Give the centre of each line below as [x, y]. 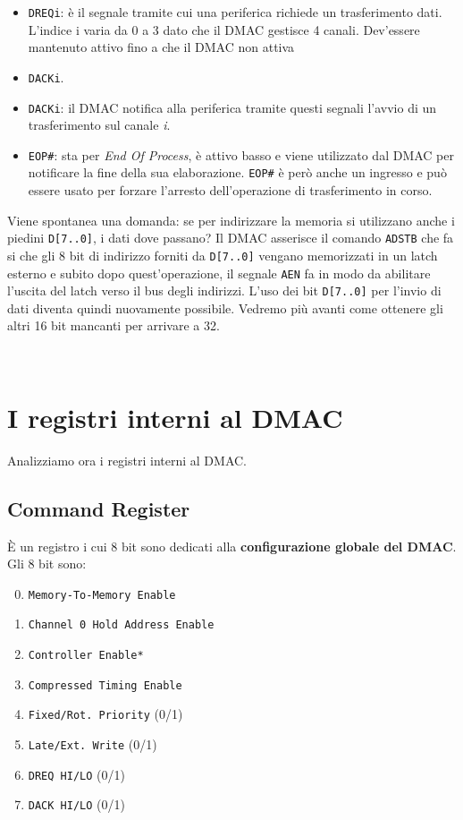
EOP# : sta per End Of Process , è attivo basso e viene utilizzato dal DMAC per [241, 154]
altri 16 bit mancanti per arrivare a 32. [114, 325]
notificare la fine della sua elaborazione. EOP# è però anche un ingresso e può [237, 172]
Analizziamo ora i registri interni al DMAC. [127, 460]
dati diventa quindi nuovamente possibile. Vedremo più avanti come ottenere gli [225, 307]
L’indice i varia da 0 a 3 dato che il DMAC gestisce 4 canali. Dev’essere [224, 29]
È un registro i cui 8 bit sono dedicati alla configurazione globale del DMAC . [232, 546]
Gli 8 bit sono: [47, 564]
